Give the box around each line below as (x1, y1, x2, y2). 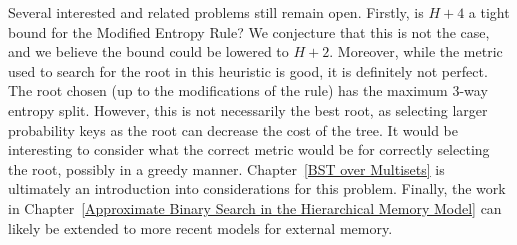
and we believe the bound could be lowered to (8, 41, 289, 62)
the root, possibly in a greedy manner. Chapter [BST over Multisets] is (8, 158, 445, 179)
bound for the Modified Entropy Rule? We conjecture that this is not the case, (8, 21, 490, 42)
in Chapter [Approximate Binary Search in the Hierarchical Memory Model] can (8, 197, 502, 218)
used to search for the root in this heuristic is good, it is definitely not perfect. (8, 60, 488, 81)
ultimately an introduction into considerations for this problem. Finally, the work (8, 178, 506, 199)
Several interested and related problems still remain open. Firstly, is (8, 2, 424, 22)
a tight (468, 2, 510, 22)
